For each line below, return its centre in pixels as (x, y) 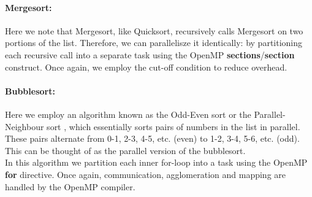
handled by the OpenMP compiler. (70, 186)
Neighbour (25, 126)
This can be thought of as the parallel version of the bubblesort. (125, 150)
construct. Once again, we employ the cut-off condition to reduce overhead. (146, 67)
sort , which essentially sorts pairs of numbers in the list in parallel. (173, 126)
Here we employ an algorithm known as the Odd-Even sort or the (128, 114)
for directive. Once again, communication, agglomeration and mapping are (146, 174)
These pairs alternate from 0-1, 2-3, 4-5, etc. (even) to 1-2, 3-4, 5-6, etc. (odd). (152, 138)
